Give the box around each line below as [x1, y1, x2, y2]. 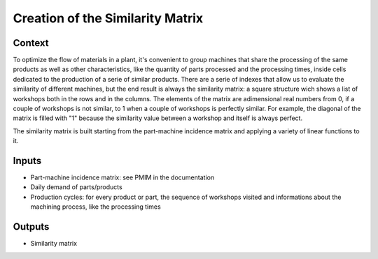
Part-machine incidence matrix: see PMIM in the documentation [30, 173, 215, 182]
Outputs [13, 221, 50, 233]
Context [13, 37, 49, 49]
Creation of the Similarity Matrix [13, 10, 204, 26]
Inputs [13, 155, 42, 167]
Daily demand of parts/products [30, 183, 122, 191]
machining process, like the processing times [30, 202, 161, 211]
